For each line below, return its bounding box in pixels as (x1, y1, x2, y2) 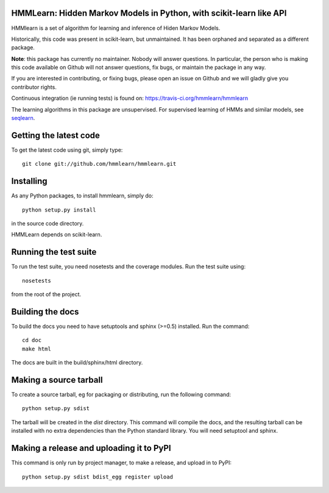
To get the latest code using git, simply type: (11, 146, 123, 154)
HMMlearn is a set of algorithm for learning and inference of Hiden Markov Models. (11, 24, 221, 32)
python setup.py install (22, 206, 96, 213)
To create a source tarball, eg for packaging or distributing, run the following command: (11, 391, 232, 399)
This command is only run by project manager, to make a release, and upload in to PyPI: (11, 459, 232, 466)
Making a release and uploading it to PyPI (11, 443, 171, 453)
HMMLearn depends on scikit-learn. (11, 231, 102, 238)
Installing (11, 176, 48, 186)
